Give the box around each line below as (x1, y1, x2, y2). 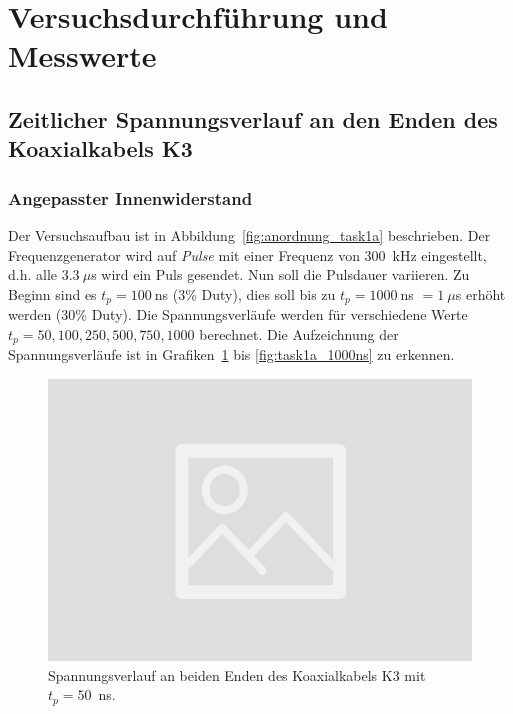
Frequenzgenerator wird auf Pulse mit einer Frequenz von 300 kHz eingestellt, (8, 244, 487, 265)
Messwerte (8, 35, 157, 76)
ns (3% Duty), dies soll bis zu (154, 283, 336, 304)
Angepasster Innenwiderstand (8, 185, 253, 210)
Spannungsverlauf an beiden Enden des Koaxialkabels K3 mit (48, 664, 426, 685)
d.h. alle (8, 264, 58, 285)
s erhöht (455, 283, 506, 304)
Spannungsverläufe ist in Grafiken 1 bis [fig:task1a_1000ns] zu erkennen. (8, 344, 455, 365)
